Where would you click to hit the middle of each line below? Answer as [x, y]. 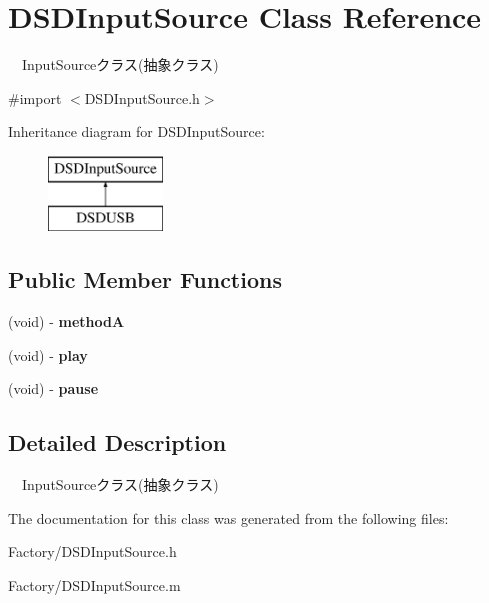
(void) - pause [53, 388]
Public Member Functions [145, 279]
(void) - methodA [66, 321]
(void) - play [48, 354]
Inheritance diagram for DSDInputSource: [136, 131]
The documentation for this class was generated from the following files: [228, 517]
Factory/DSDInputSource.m [94, 585]
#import [35, 97]
